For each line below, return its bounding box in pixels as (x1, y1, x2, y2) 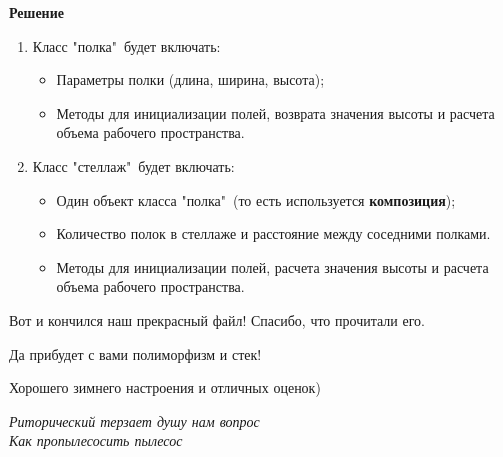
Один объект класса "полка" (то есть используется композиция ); (56, 189, 456, 210)
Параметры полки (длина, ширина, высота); (56, 69, 325, 90)
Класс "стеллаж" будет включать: (32, 155, 235, 176)
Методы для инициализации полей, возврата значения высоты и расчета (56, 102, 495, 123)
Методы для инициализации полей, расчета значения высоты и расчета (56, 256, 489, 277)
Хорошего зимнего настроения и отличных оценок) (9, 377, 321, 398)
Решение (9, 2, 64, 22)
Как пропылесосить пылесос (9, 430, 183, 451)
